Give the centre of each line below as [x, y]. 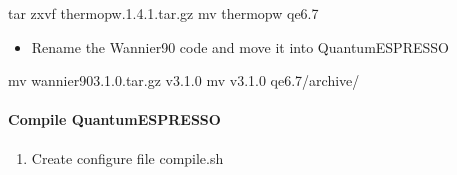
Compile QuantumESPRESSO [114, 119]
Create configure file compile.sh [127, 157]
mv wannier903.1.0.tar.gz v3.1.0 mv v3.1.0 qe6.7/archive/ [184, 80]
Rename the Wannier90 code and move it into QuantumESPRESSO [240, 46]
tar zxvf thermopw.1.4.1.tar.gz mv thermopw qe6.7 [163, 13]
